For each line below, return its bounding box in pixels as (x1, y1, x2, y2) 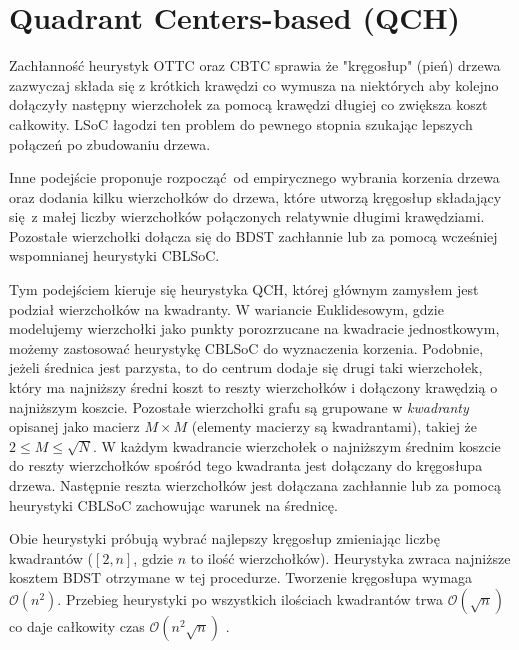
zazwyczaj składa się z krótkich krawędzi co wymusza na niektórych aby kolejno (9, 74, 499, 95)
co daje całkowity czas (9, 615, 145, 636)
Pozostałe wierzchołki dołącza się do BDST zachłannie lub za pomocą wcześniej (9, 225, 498, 246)
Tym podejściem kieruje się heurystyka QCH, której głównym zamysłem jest (9, 279, 479, 300)
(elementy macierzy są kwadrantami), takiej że (191, 416, 478, 437)
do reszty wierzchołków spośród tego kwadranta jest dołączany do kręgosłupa (9, 455, 483, 476)
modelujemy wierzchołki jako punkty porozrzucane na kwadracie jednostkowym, (9, 318, 500, 339)
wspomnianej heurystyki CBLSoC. (9, 245, 220, 266)
